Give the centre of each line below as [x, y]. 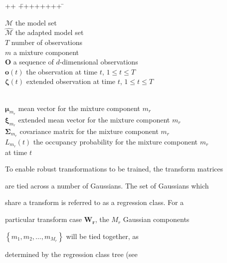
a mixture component [46, 52]
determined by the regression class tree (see [71, 254]
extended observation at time [71, 81]
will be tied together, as [102, 236]
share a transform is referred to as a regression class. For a [95, 202]
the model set [36, 22]
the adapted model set [49, 32]
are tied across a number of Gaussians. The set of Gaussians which [107, 185]
